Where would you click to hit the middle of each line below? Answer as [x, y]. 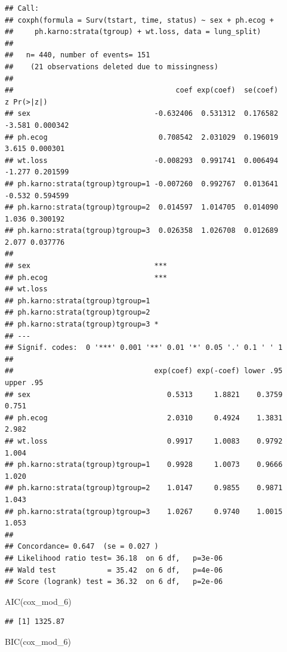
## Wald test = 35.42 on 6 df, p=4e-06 [114, 570]
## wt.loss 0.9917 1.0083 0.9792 [144, 441]
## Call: [22, 8]
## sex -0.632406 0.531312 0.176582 [142, 114]
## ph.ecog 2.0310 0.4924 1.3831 [144, 418]
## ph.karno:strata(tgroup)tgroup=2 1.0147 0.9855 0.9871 [144, 488]
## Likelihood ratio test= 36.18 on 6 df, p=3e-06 [114, 558]
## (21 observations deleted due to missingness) [112, 67]
